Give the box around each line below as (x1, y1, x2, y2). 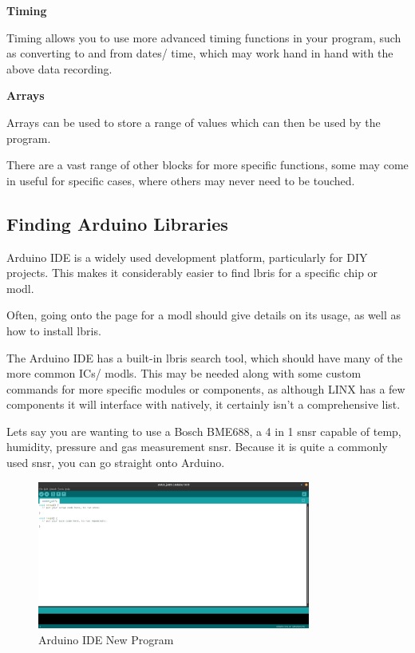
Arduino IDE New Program (38, 631, 174, 647)
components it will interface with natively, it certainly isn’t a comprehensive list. (6, 396, 401, 413)
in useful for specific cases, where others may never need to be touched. (6, 172, 355, 188)
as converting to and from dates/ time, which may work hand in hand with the (6, 45, 393, 61)
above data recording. (6, 60, 113, 77)
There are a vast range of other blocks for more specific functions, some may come (6, 156, 409, 173)
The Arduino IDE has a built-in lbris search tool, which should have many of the (6, 349, 403, 366)
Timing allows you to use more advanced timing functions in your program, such (6, 29, 401, 46)
